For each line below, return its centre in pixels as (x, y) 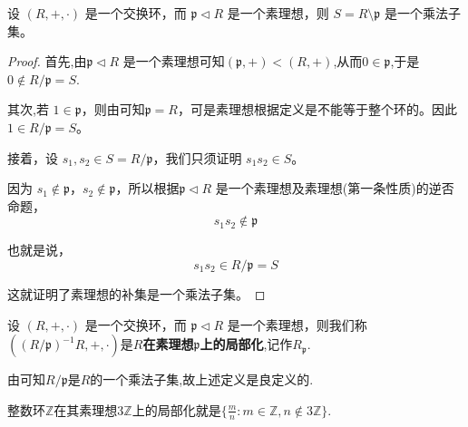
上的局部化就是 (176, 409)
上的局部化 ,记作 (246, 344)
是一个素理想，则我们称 (297, 324)
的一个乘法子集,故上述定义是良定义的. (202, 379)
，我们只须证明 (197, 157)
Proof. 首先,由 (47, 61)
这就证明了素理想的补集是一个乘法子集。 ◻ (136, 293)
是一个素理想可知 (174, 61)
